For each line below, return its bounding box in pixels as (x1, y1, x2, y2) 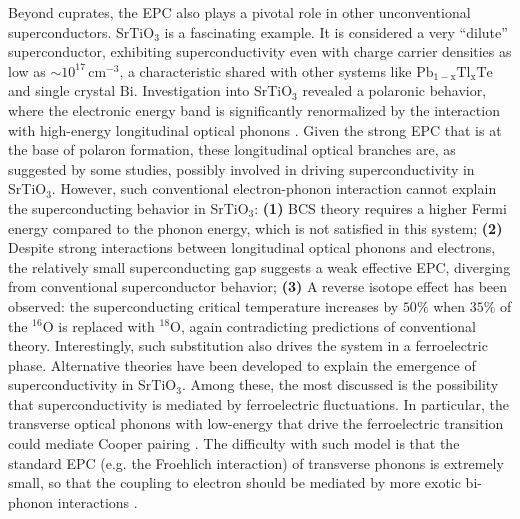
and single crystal (8, 80, 116, 101)
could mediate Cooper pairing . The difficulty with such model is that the (8, 433, 460, 454)
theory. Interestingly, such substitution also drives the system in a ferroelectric (8, 335, 488, 356)
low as (8, 60, 46, 81)
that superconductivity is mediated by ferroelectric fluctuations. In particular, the (8, 393, 510, 414)
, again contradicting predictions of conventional (180, 315, 476, 336)
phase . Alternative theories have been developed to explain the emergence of (8, 354, 476, 375)
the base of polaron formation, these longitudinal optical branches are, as (8, 139, 456, 160)
